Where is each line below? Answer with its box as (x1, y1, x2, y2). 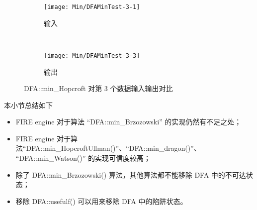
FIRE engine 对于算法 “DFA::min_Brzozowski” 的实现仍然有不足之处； (15, 116, 242, 127)
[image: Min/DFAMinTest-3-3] (44, 52, 140, 59)
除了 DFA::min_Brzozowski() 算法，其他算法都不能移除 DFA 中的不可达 (15, 169, 246, 180)
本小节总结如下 (4, 100, 53, 110)
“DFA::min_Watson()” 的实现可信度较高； (15, 153, 151, 163)
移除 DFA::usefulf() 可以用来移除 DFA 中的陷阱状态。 (15, 196, 187, 206)
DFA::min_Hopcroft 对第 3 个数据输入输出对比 (24, 83, 173, 94)
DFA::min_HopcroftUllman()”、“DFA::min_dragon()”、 (26, 143, 201, 153)
